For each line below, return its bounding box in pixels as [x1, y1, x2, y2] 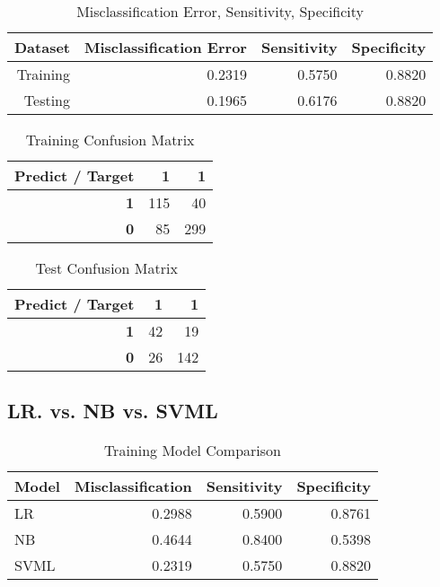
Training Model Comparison [103, 440, 281, 461]
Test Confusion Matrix [35, 258, 178, 278]
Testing [23, 90, 71, 110]
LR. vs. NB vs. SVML [7, 397, 218, 425]
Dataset [14, 37, 71, 57]
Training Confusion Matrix [25, 129, 195, 150]
